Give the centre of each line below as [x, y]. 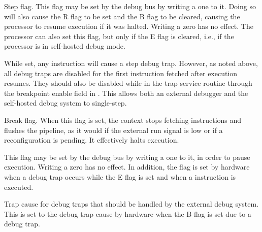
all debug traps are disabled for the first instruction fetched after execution [121, 73]
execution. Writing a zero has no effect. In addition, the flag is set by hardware [127, 167]
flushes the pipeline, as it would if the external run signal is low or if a [113, 130]
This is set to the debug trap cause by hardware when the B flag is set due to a [128, 213]
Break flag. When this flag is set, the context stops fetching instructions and [123, 120]
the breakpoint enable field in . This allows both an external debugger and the [126, 93]
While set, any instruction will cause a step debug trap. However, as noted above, [131, 63]
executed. [19, 187]
